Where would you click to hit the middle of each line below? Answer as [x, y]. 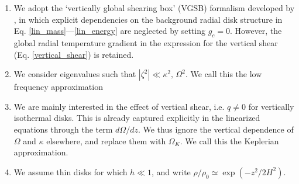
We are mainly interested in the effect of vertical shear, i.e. [119, 106]
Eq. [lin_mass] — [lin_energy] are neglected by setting [109, 31]
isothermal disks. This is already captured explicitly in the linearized [137, 118]
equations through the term [63, 129]
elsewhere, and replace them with [106, 140]
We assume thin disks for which [71, 171]
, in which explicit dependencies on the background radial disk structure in [148, 19]
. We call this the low [224, 74]
